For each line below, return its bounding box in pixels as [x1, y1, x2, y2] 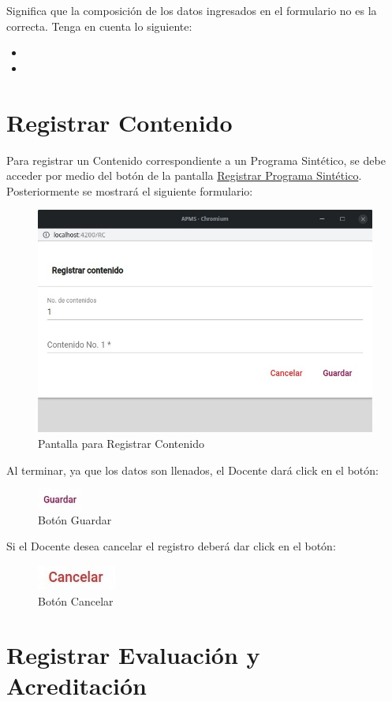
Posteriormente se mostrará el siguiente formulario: [6, 182, 253, 199]
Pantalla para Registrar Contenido [38, 434, 204, 451]
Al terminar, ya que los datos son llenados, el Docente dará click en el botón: [6, 461, 379, 478]
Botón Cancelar [38, 592, 114, 609]
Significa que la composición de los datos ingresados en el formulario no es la [6, 2, 377, 18]
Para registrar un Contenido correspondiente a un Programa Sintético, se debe [6, 151, 386, 168]
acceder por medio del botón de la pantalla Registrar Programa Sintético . [6, 167, 362, 184]
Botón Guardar [38, 511, 112, 528]
